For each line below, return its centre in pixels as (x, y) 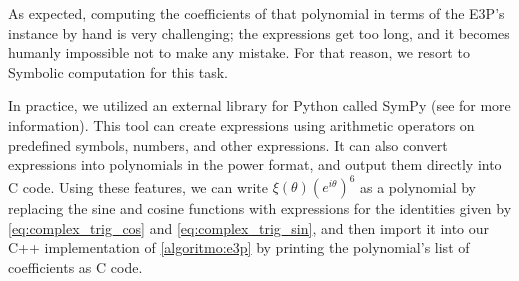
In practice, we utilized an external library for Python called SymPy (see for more (259, 105)
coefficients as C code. (75, 267)
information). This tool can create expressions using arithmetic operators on (241, 124)
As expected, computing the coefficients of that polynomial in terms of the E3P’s (256, 13)
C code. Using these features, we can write (138, 186)
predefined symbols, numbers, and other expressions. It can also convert (228, 144)
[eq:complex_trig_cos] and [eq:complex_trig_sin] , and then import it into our (249, 227)
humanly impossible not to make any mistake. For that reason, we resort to (239, 52)
